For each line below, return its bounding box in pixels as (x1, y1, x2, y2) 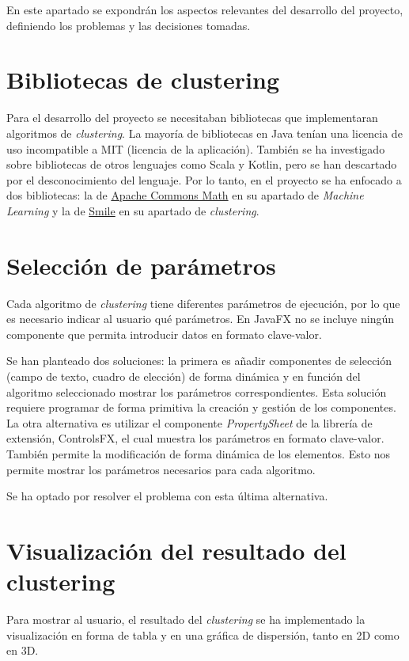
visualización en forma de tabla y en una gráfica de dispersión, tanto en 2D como (6, 626, 400, 643)
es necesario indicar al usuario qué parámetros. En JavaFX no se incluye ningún (6, 310, 394, 327)
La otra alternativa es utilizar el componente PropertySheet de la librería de (6, 414, 373, 431)
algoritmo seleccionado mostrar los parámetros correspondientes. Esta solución (6, 383, 387, 400)
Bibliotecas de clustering (6, 63, 280, 96)
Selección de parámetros (6, 249, 276, 281)
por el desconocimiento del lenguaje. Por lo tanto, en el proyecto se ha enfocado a (6, 171, 402, 188)
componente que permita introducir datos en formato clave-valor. (6, 325, 322, 342)
